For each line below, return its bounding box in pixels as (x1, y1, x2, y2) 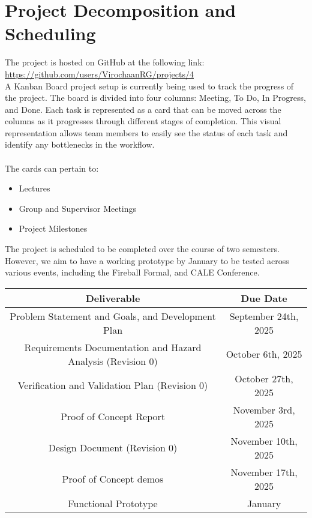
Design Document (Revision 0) (48, 441, 178, 455)
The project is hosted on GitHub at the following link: (5, 56, 205, 68)
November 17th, (230, 465, 298, 479)
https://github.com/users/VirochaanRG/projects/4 (5, 67, 194, 80)
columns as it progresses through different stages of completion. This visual (5, 115, 281, 127)
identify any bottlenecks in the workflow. (5, 138, 155, 151)
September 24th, (229, 309, 299, 323)
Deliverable (85, 291, 140, 305)
